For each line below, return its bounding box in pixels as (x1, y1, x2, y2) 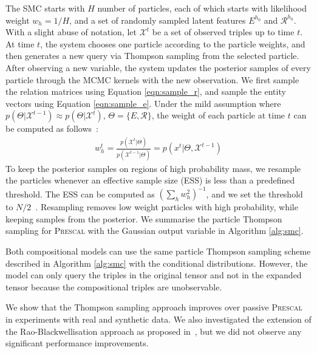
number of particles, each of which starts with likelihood (97, 2, 307, 14)
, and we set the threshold (206, 187, 303, 200)
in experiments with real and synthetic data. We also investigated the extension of (5, 313, 312, 326)
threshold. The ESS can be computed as (5, 187, 155, 200)
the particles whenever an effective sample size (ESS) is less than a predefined (5, 174, 295, 187)
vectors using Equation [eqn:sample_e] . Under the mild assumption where (5, 97, 281, 109)
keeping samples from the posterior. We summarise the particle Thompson (5, 212, 282, 225)
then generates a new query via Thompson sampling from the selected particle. (5, 49, 299, 62)
